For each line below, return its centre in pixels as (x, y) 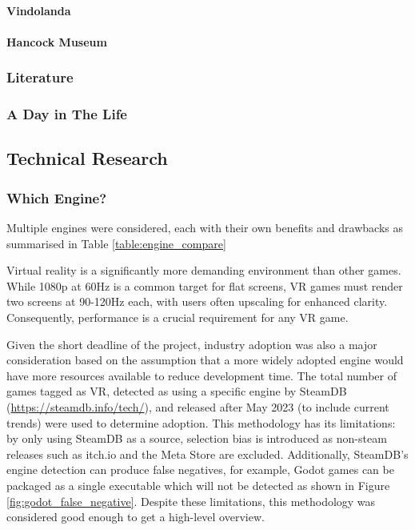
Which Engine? (57, 197)
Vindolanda (39, 10)
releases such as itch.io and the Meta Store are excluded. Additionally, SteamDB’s (207, 454)
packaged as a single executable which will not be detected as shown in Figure (198, 485)
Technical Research (87, 158)
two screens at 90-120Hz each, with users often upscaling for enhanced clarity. (197, 301)
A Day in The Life (67, 114)
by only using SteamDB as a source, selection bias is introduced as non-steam (197, 438)
